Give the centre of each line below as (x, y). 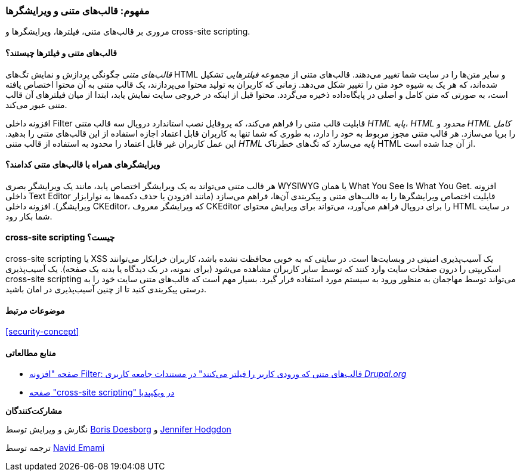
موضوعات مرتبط (35, 310)
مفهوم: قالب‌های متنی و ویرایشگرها (78, 11)
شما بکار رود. (29, 216)
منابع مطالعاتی (31, 353)
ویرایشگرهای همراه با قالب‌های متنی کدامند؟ (83, 165)
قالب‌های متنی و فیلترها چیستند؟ (61, 52)
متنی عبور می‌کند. (36, 104)
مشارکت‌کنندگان (34, 411)
